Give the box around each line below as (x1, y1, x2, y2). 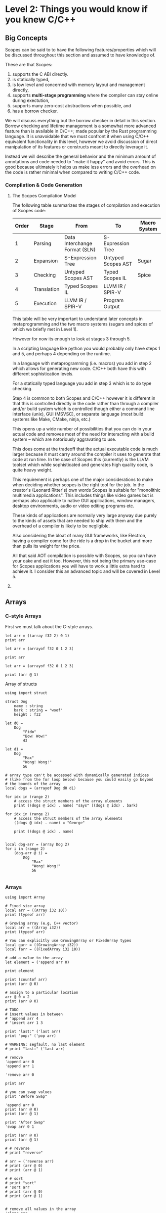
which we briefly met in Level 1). (12, 327, 78, 332)
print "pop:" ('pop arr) (5, 1033, 56, 1038)
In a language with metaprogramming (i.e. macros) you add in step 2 (12, 360, 152, 367)
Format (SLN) (64, 246, 96, 253)
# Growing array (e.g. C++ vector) (5, 921, 79, 926)
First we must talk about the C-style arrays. (5, 623, 93, 629)
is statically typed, (12, 77, 50, 82)
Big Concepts (5, 34, 48, 42)
